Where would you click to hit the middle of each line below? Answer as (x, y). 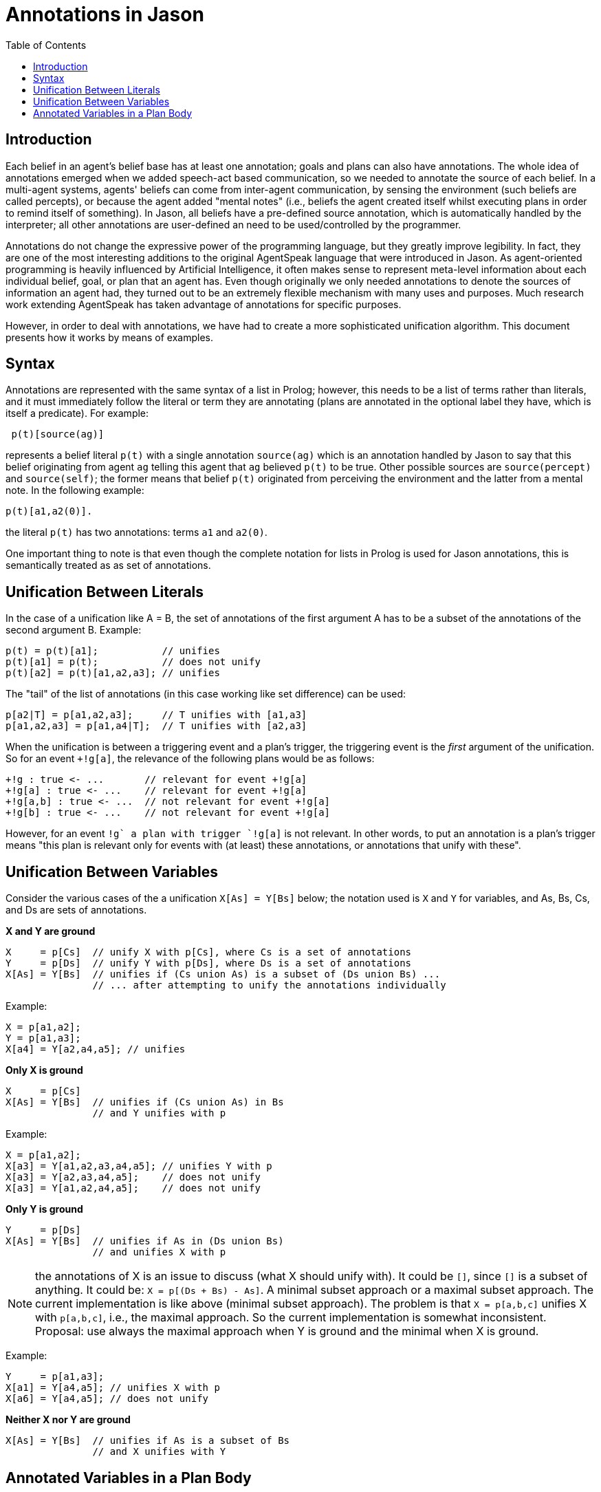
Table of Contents (46, 45)
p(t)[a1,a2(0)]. (49, 511)
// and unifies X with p (159, 1252)
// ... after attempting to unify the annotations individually (269, 985)
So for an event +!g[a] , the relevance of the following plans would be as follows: (190, 759)
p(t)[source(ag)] (58, 434)
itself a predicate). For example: (77, 413)
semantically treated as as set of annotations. (108, 565)
